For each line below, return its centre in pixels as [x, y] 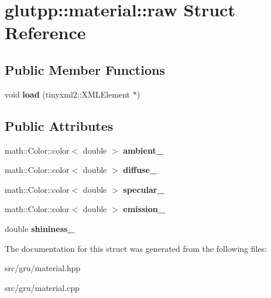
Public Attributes [59, 125]
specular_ [144, 189]
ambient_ [143, 150]
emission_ [144, 209]
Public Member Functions [85, 69]
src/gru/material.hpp [43, 268]
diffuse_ [140, 170]
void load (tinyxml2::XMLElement [68, 94]
